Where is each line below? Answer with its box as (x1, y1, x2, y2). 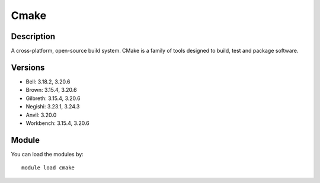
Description (11, 31, 56, 41)
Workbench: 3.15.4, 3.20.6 (25, 119, 90, 127)
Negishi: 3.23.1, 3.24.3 (25, 103, 80, 110)
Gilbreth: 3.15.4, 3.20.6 (25, 95, 81, 102)
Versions (11, 62, 45, 72)
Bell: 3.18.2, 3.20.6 (25, 78, 71, 85)
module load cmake (21, 165, 75, 171)
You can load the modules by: (11, 150, 84, 158)
